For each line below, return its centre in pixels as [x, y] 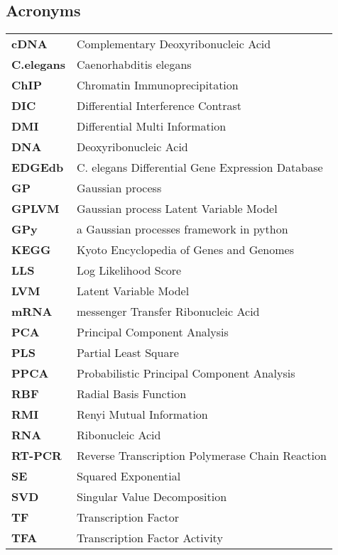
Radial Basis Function [132, 394]
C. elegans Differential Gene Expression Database [200, 167]
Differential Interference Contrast [159, 106]
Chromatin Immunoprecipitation [158, 85]
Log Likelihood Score [129, 270]
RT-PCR [37, 456]
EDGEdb [38, 167]
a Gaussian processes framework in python [182, 229]
